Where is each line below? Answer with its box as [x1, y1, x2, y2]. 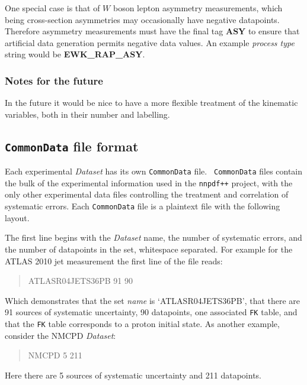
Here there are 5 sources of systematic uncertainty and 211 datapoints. [5, 368, 261, 381]
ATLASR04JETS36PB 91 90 [28, 274, 133, 287]
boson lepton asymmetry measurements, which [113, 2, 283, 14]
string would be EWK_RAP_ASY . [5, 48, 145, 60]
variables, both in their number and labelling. [5, 108, 170, 120]
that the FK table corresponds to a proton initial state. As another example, [5, 317, 280, 329]
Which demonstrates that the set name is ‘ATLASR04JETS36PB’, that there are [5, 294, 300, 306]
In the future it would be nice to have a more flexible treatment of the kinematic [5, 96, 298, 109]
